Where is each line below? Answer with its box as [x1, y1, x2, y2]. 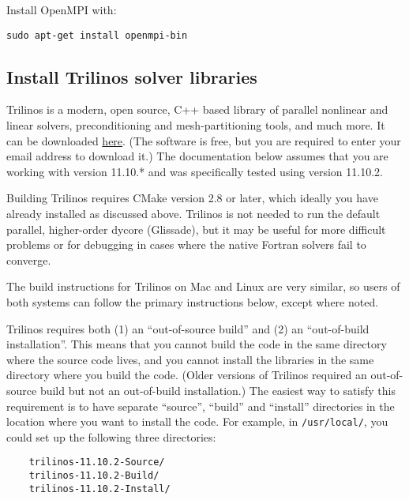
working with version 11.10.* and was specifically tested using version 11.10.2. [6, 163, 383, 179]
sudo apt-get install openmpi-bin [6, 29, 188, 41]
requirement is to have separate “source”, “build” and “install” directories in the [6, 397, 395, 414]
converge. [6, 251, 51, 268]
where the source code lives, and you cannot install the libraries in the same [6, 351, 374, 367]
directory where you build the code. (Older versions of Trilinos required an [6, 367, 367, 383]
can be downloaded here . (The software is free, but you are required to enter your [6, 132, 401, 148]
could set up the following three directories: [6, 428, 216, 445]
